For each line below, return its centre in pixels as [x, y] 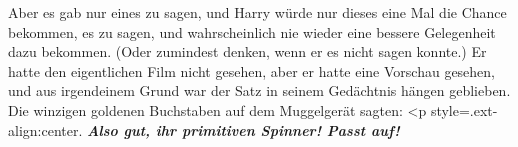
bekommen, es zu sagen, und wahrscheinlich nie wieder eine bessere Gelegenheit [252, 31]
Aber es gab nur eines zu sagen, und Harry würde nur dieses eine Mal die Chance [257, 12]
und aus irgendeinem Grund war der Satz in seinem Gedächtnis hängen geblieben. [259, 90]
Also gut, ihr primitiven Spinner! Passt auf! [243, 129]
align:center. [45, 129]
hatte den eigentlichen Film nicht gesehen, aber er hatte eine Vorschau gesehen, [252, 70]
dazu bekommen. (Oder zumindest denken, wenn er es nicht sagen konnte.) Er [247, 51]
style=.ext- [464, 109]
